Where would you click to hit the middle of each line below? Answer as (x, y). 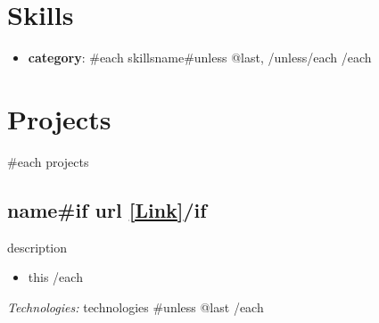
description (37, 247)
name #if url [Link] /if (107, 209)
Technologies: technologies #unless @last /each (136, 306)
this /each (55, 277)
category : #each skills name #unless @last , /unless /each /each (200, 58)
